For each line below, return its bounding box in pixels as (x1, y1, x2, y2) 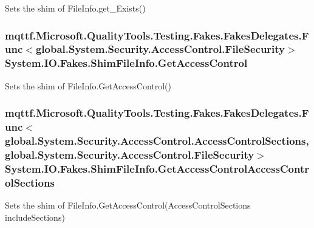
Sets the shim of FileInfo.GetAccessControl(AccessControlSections (5, 199, 251, 212)
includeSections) (5, 210, 65, 223)
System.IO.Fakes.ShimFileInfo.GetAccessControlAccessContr (5, 161, 309, 176)
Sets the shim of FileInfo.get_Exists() (5, 2, 146, 14)
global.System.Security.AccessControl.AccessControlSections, (5, 133, 309, 148)
